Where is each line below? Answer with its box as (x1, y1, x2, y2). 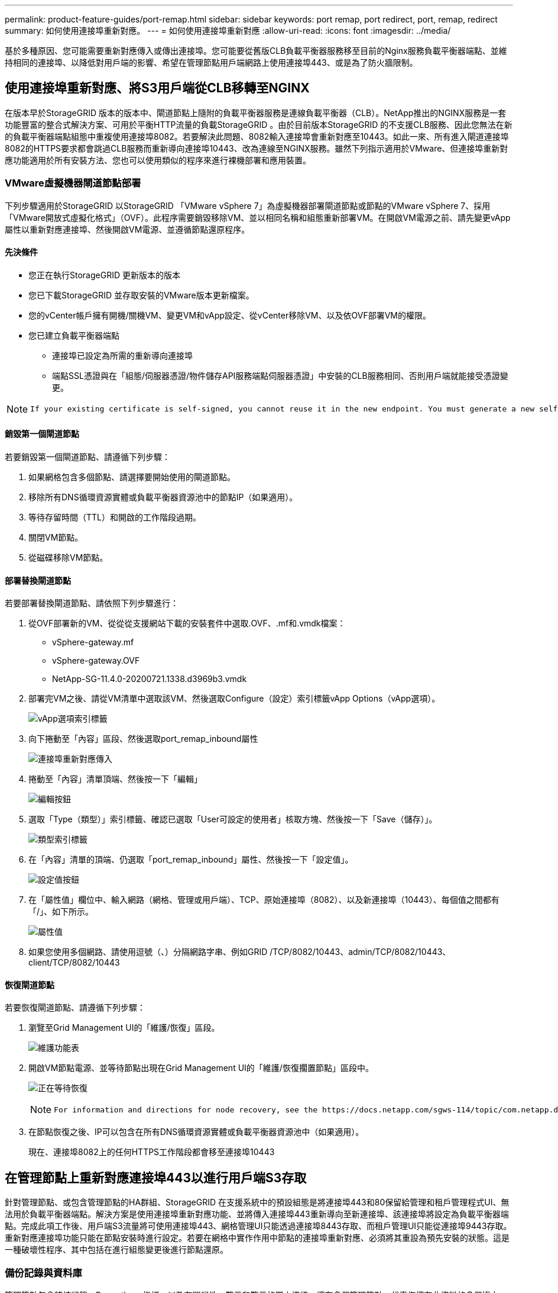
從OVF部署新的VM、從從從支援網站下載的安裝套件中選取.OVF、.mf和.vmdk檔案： (28, 618, 346, 629)
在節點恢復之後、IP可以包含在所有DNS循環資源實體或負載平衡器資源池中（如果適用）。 (28, 1127, 364, 1137)
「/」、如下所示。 (28, 906, 94, 917)
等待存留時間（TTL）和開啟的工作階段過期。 (28, 512, 201, 523)
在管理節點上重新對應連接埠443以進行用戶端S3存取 (5, 1170, 307, 1185)
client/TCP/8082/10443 (28, 957, 120, 968)
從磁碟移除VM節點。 (28, 552, 108, 563)
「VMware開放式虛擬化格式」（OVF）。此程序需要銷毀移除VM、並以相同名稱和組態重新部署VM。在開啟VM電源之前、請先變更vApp (5, 212, 511, 223)
